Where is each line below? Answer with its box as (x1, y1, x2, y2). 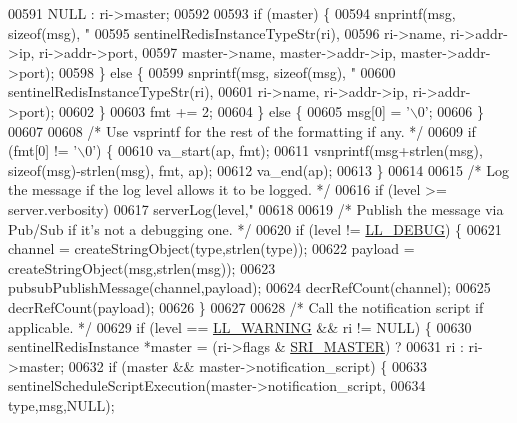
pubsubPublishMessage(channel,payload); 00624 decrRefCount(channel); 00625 (8, 277, 491, 298)
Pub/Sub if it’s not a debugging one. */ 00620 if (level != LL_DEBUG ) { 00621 (8, 218, 502, 239)
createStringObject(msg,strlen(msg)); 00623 (8, 257, 276, 278)
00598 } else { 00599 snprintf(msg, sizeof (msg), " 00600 (59, 61, 396, 82)
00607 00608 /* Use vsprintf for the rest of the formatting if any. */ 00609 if (8, 120, 476, 141)
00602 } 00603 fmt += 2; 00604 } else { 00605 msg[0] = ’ (59, 100, 410, 121)
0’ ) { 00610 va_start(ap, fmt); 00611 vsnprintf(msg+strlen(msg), (85, 140, 483, 161)
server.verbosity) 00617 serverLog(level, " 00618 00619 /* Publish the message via (8, 198, 504, 219)
